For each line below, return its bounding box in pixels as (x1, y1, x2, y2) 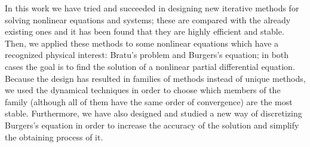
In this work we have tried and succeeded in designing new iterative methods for (5, 2, 299, 14)
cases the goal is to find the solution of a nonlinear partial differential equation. (5, 60, 295, 72)
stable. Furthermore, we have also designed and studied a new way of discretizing (5, 107, 302, 120)
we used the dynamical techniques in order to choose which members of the (5, 84, 281, 96)
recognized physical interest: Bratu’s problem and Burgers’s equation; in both (5, 48, 289, 61)
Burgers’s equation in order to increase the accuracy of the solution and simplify (5, 118, 299, 131)
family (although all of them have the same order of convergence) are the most (5, 95, 293, 108)
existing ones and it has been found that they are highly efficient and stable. (5, 25, 284, 38)
